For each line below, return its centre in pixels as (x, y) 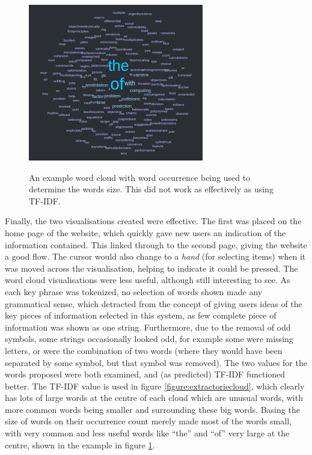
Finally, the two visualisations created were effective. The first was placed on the (153, 221)
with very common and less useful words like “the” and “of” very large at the (147, 433)
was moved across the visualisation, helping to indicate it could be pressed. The (151, 268)
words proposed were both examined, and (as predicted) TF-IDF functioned (145, 374)
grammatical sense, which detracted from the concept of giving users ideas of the (154, 303)
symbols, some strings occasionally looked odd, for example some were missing (149, 339)
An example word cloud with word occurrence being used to (140, 177)
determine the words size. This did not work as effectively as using (151, 189)
